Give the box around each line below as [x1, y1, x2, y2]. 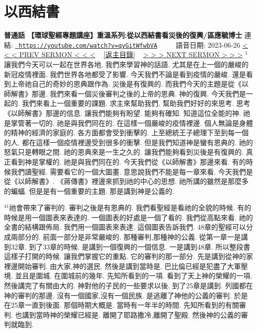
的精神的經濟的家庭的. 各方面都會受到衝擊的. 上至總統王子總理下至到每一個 [4, 127, 249, 138]
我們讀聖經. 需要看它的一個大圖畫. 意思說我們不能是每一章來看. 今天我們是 [10, 166, 253, 176]
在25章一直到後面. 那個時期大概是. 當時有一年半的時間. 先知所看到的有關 [4, 300, 239, 310]
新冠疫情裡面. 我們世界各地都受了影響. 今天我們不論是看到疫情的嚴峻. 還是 [4, 69, 246, 79]
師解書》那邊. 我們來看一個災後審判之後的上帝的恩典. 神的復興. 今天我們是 [4, 88, 246, 98]
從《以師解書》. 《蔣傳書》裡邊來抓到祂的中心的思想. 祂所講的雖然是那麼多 [4, 176, 249, 186]
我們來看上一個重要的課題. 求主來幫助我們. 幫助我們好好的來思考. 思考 [22, 98, 251, 108]
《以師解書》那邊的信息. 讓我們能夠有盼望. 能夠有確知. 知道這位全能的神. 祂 [4, 107, 251, 118]
